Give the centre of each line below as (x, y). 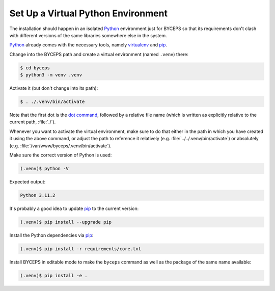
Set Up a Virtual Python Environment (89, 13)
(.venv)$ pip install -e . (54, 275)
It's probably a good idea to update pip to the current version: (74, 208)
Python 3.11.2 (38, 195)
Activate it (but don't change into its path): (54, 88)
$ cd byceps (35, 68)
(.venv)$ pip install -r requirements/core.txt (80, 249)
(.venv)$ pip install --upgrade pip (66, 222)
